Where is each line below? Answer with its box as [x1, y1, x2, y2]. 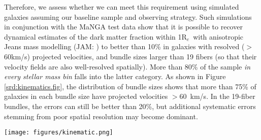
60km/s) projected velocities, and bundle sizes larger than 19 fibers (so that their [4, 51, 257, 61]
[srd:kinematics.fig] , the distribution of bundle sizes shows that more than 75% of [4, 81, 256, 91]
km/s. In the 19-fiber [190, 91, 255, 101]
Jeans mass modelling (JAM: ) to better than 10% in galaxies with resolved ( [4, 41, 245, 52]
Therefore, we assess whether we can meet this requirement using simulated [4, 2, 239, 12]
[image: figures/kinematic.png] [4, 129, 113, 136]
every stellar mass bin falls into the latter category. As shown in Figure [4, 71, 226, 82]
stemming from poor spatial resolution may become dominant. [4, 111, 198, 121]
